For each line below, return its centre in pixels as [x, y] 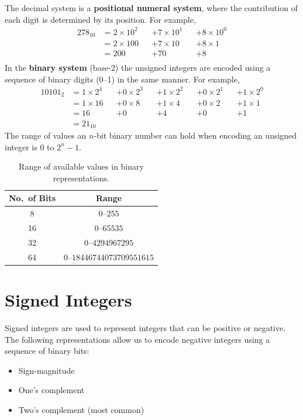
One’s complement [51, 390]
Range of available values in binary [81, 166]
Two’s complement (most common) [81, 409]
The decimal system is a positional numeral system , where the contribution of [151, 8]
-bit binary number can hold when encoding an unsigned [195, 135]
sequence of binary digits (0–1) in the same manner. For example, [122, 79]
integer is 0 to [30, 147]
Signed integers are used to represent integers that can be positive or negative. [145, 327]
